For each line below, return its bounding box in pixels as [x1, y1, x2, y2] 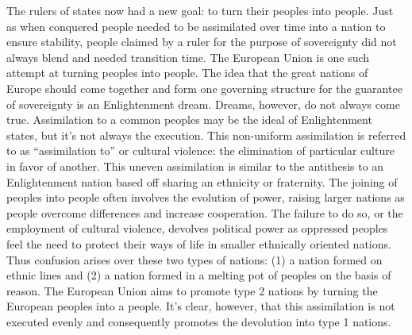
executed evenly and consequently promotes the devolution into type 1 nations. [6, 313, 391, 329]
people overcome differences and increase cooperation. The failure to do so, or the [6, 204, 403, 221]
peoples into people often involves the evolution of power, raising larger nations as [6, 189, 405, 206]
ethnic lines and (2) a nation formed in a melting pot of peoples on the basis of [6, 267, 391, 283]
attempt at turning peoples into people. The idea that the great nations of [6, 64, 368, 81]
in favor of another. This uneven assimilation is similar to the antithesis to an [6, 157, 384, 174]
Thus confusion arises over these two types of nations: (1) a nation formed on [6, 251, 383, 268]
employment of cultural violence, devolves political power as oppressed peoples [6, 220, 388, 237]
